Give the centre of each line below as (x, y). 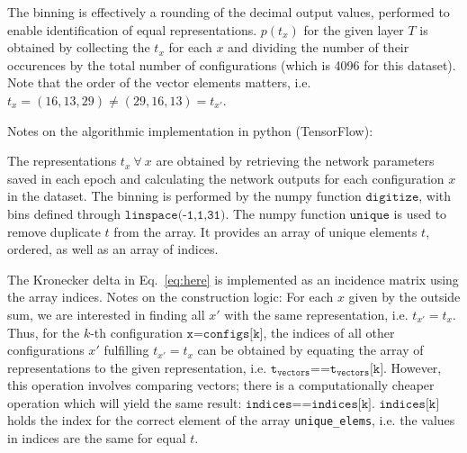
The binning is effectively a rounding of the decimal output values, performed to (229, 12)
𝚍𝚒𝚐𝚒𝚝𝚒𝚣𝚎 (392, 198)
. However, (413, 367)
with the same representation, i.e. (316, 314)
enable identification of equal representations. (132, 29)
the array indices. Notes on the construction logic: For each (171, 297)
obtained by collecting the (79, 47)
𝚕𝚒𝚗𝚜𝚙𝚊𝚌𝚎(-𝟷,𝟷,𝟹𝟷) (175, 215)
